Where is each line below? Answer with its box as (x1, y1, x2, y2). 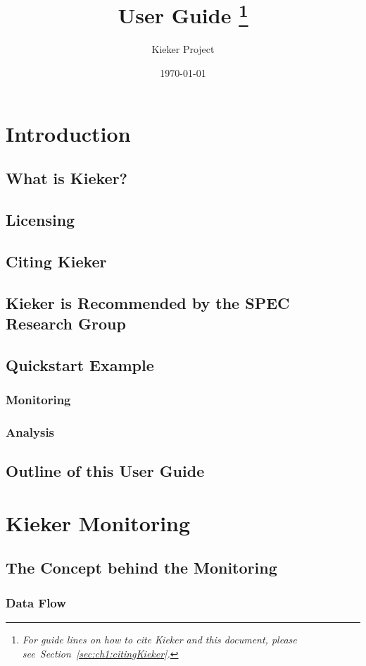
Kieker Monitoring (6, 508, 191, 537)
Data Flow (6, 593, 66, 611)
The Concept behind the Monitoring (6, 557, 277, 579)
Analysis (6, 423, 55, 440)
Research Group (6, 312, 126, 334)
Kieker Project (151, 42, 215, 56)
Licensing (6, 209, 75, 230)
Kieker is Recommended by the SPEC (6, 291, 290, 313)
